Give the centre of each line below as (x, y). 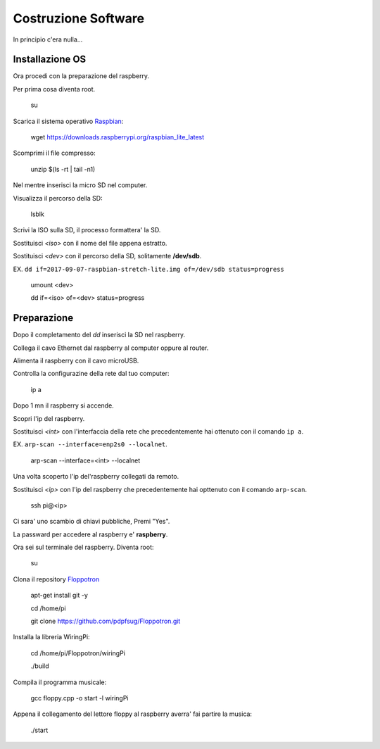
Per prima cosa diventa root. (54, 89)
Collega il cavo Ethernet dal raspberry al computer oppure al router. (111, 348)
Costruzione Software (78, 18)
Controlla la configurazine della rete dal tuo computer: (91, 374)
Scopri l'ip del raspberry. (49, 418)
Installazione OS (50, 59)
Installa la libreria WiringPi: (52, 637)
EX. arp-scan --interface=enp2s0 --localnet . (90, 444)
